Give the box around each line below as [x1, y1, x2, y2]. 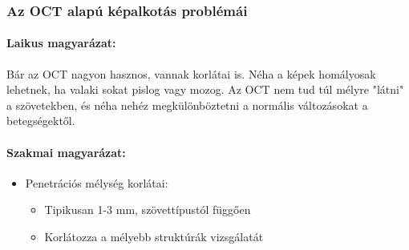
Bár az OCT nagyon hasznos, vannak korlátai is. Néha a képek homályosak [6, 65, 376, 82]
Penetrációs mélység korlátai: [25, 174, 168, 191]
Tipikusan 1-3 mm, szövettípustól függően [44, 201, 251, 218]
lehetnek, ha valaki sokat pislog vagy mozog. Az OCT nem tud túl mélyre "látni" [6, 81, 404, 98]
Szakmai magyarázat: [6, 143, 126, 160]
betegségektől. [6, 112, 75, 129]
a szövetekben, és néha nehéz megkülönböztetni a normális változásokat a [6, 96, 368, 113]
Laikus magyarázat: [6, 34, 116, 51]
